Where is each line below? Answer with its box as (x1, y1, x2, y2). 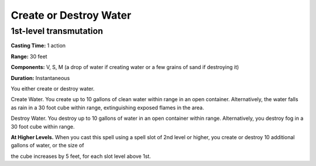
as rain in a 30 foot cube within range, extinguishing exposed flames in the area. (11, 104, 204, 111)
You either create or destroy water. (11, 85, 95, 92)
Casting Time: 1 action (11, 42, 66, 49)
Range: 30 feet (11, 53, 47, 60)
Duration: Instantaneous (11, 74, 70, 81)
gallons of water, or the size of (11, 142, 84, 149)
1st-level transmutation (11, 26, 104, 36)
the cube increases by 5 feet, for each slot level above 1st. (11, 153, 152, 160)
